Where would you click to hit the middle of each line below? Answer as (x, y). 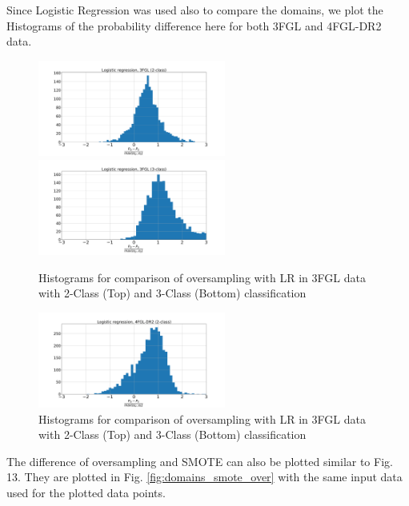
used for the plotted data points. (86, 493)
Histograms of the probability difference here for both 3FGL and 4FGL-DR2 (194, 25)
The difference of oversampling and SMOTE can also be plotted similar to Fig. (200, 461)
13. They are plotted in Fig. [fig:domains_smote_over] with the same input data (204, 477)
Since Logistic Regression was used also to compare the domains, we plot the (195, 10)
